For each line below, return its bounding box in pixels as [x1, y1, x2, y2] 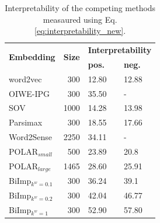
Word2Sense [9, 131, 53, 143]
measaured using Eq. [43, 13, 117, 25]
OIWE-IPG [9, 87, 50, 99]
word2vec [9, 72, 42, 85]
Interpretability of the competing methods [5, 2, 156, 13]
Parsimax [9, 116, 43, 128]
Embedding [9, 51, 55, 63]
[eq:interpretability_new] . [34, 25, 126, 37]
